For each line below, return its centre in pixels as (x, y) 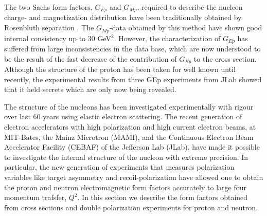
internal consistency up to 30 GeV (58, 38)
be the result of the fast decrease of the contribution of (91, 58)
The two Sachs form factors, (48, 7)
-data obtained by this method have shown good (186, 28)
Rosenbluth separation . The (49, 28)
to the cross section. (225, 58)
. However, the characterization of (167, 38)
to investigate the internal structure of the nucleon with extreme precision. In (126, 157)
